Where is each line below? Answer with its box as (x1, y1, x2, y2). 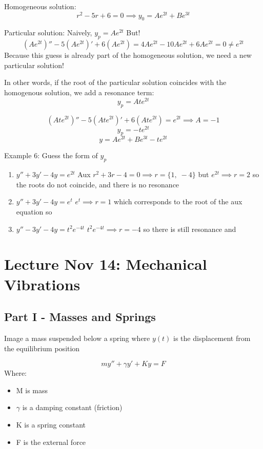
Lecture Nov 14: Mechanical (4, 253, 207, 274)
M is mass (16, 384, 48, 395)
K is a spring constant (16, 419, 86, 430)
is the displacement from (173, 333, 251, 343)
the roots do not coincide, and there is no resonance (16, 179, 179, 189)
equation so (16, 206, 52, 217)
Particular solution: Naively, (4, 27, 92, 38)
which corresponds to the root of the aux (114, 196, 242, 207)
